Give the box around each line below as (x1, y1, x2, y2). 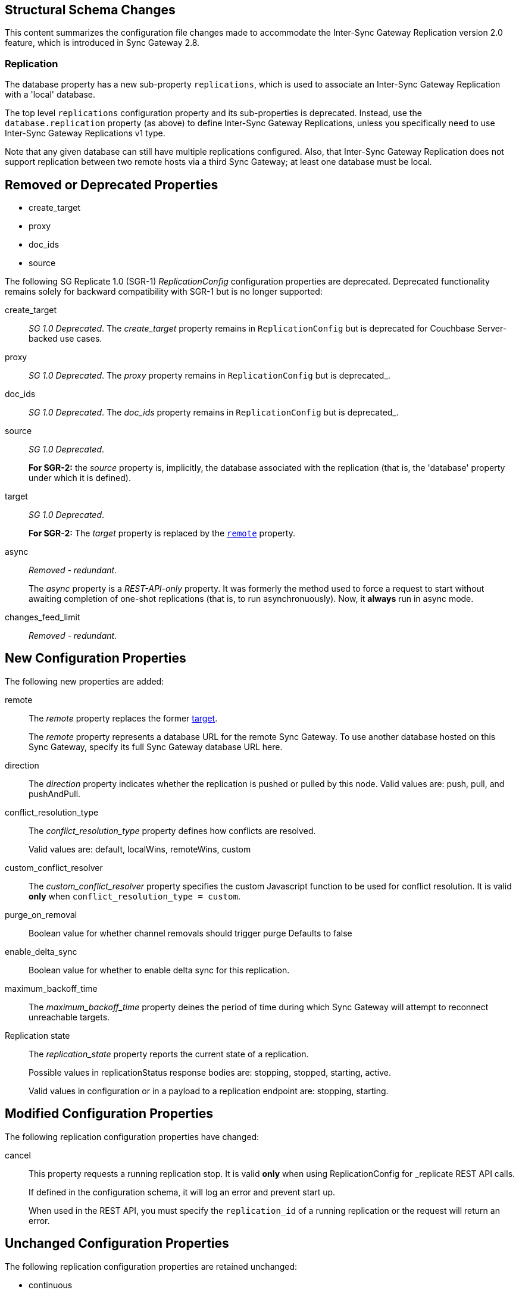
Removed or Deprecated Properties (5, 177, 218, 192)
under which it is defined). (29, 473, 131, 483)
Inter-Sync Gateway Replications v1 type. (5, 128, 165, 139)
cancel (5, 1150, 31, 1160)
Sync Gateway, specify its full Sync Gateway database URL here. (29, 741, 283, 752)
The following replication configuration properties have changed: (5, 1131, 259, 1142)
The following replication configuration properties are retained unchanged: (5, 1261, 298, 1272)
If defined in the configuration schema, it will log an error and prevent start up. (29, 1186, 336, 1197)
